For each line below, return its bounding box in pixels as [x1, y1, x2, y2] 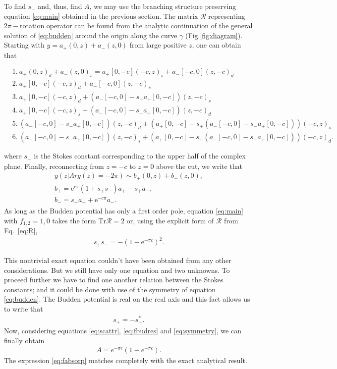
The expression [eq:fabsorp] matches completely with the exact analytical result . [4, 355, 247, 366]
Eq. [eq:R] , [4, 225, 38, 236]
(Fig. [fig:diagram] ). [185, 30, 243, 40]
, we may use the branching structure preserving [89, 1, 236, 11]
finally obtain [4, 335, 45, 345]
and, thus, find [38, 1, 82, 11]
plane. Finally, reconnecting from [4, 160, 104, 171]
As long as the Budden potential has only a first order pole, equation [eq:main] [4, 206, 243, 216]
